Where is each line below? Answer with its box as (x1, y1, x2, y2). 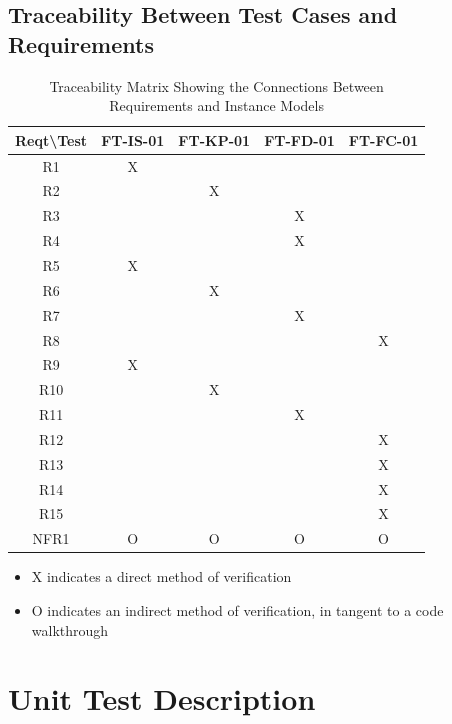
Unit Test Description (8, 678, 316, 719)
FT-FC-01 (348, 129, 419, 150)
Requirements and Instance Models (109, 95, 324, 116)
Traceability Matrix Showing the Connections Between (49, 75, 384, 96)
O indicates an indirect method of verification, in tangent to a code (31, 599, 444, 620)
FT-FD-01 (264, 129, 335, 150)
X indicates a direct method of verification (31, 566, 292, 587)
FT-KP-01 (178, 129, 251, 150)
